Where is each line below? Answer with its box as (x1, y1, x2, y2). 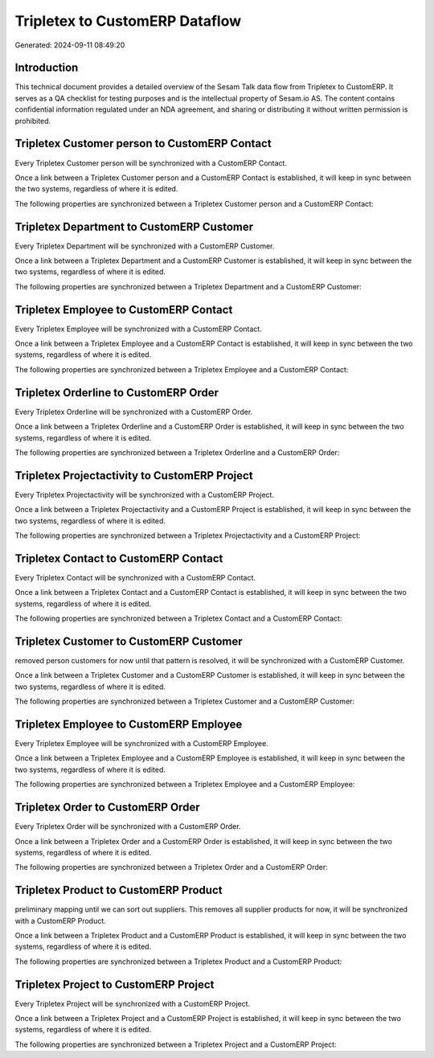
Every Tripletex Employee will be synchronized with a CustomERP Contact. (14, 324, 263, 334)
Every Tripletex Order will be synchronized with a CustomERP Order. (14, 822, 241, 831)
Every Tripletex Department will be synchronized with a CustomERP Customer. (14, 241, 275, 251)
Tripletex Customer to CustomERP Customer (14, 634, 243, 648)
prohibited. (14, 116, 51, 125)
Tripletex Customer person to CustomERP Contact (14, 137, 272, 150)
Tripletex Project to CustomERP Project (14, 978, 215, 991)
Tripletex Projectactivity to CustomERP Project (14, 469, 253, 482)
